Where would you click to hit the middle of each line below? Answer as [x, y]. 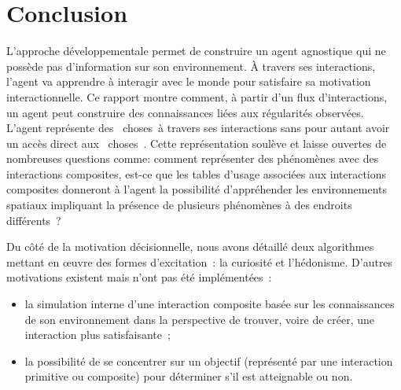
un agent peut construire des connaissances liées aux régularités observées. [185, 112]
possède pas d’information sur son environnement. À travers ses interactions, [191, 66]
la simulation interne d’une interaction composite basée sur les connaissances [210, 304]
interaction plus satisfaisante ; [97, 335]
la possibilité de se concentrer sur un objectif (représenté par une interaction [209, 361]
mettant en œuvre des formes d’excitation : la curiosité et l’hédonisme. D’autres [200, 261]
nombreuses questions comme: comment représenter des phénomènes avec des [193, 158]
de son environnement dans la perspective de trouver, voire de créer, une [200, 319]
